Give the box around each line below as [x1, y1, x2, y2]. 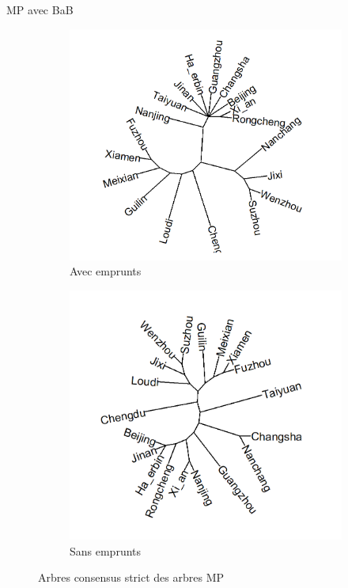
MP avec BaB [6, 2, 74, 17]
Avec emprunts [70, 263, 142, 279]
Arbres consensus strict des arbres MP [38, 569, 225, 586]
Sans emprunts [70, 542, 142, 559]
